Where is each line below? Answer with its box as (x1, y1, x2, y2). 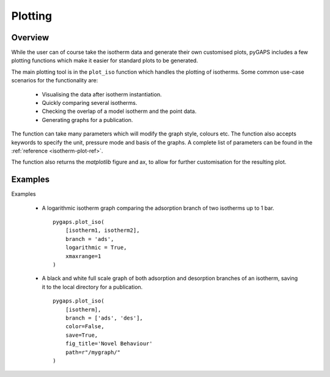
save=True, (65, 331, 98, 339)
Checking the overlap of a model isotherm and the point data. (42, 107, 197, 115)
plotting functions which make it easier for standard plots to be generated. (11, 57, 199, 64)
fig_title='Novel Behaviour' (65, 340, 153, 347)
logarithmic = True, (65, 244, 127, 251)
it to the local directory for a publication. (42, 283, 143, 290)
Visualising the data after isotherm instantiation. (42, 90, 162, 98)
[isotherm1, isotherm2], (65, 227, 140, 234)
